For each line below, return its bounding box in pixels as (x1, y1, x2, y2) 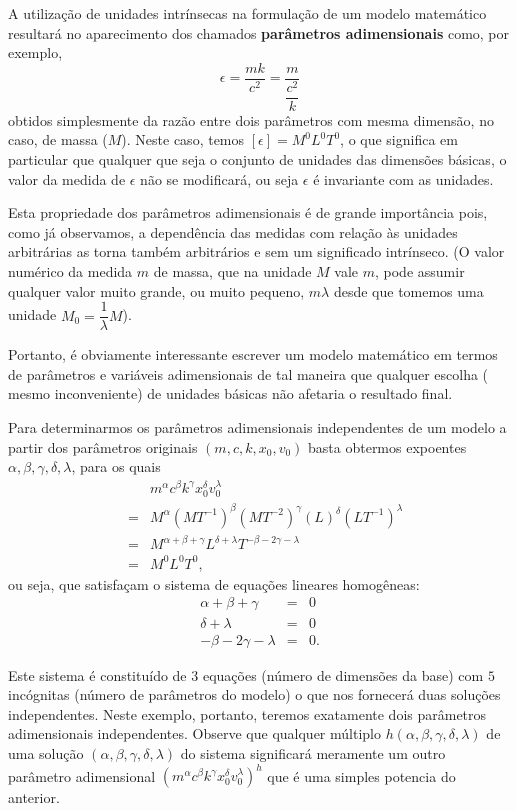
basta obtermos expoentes (308, 436, 467, 457)
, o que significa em (340, 129, 458, 150)
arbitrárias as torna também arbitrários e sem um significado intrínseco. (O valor (8, 241, 505, 262)
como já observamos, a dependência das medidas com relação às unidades (8, 221, 458, 242)
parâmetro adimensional (8, 765, 156, 786)
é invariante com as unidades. (313, 168, 494, 189)
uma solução (8, 742, 84, 763)
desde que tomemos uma (333, 280, 484, 301)
